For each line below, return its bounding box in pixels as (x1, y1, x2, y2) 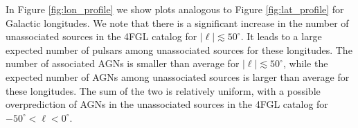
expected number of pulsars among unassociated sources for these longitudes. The (6, 42, 352, 57)
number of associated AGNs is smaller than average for (6, 56, 240, 71)
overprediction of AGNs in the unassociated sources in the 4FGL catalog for (6, 97, 328, 111)
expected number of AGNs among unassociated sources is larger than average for (6, 69, 350, 84)
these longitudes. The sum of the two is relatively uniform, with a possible (6, 83, 321, 98)
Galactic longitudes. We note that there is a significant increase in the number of (6, 15, 349, 30)
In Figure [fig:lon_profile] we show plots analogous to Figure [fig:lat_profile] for (6, 2, 344, 16)
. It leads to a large (240, 29, 322, 44)
